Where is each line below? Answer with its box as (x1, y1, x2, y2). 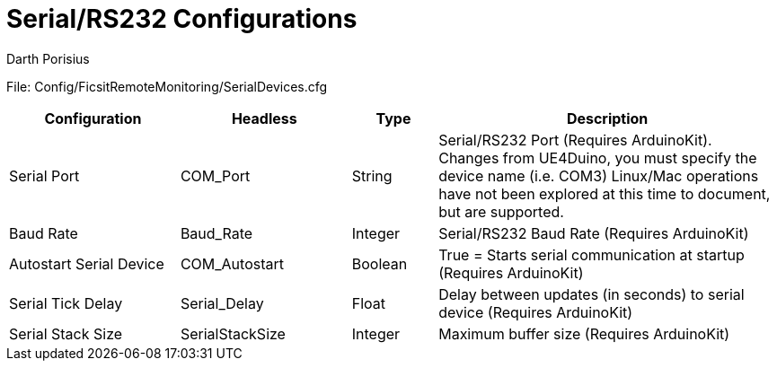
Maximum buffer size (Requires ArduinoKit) (438, 324, 730, 343)
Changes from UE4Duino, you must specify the (438, 148, 757, 167)
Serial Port (9, 166, 80, 185)
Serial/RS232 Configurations (6, 4, 358, 34)
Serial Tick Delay (9, 294, 123, 312)
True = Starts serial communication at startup (438, 245, 745, 264)
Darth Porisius (6, 50, 90, 66)
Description (566, 109, 649, 127)
